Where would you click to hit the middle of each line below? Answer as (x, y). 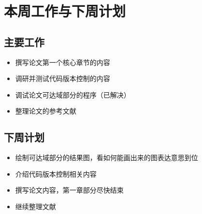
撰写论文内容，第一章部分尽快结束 (69, 190)
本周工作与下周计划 (65, 11)
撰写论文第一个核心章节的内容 (63, 62)
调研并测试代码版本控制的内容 (63, 78)
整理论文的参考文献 (46, 111)
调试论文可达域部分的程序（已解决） (73, 94)
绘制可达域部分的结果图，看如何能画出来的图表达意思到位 (107, 157)
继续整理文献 (36, 206)
